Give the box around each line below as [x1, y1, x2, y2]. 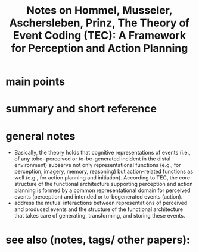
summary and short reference [5, 102, 157, 116]
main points [5, 75, 66, 89]
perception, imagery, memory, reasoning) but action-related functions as [14, 168, 194, 175]
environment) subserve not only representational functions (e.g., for [14, 162, 181, 169]
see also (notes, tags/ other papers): [5, 233, 190, 247]
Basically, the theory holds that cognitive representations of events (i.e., [14, 149, 191, 156]
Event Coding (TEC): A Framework [13, 29, 186, 42]
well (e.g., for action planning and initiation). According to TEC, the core [14, 174, 191, 181]
